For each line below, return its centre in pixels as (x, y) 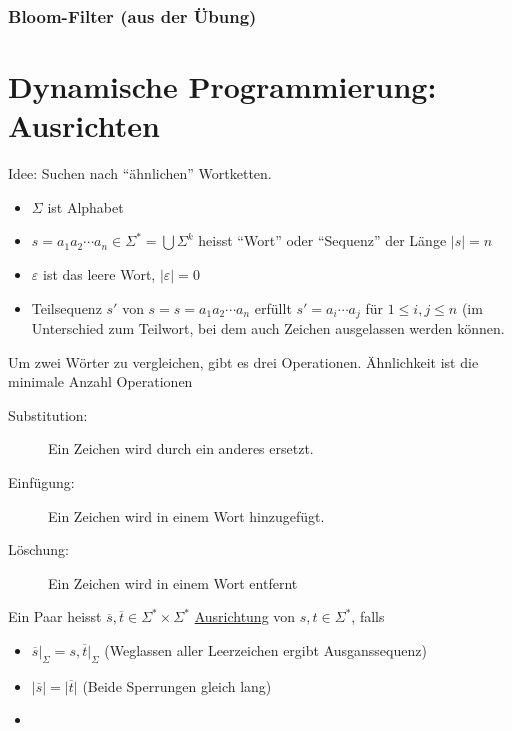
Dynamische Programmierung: (222, 86)
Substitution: (48, 414)
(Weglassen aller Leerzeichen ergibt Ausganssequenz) (265, 649)
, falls (368, 616)
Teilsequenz (66, 307)
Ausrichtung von (245, 616)
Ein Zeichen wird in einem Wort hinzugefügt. (186, 515)
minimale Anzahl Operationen (100, 381)
